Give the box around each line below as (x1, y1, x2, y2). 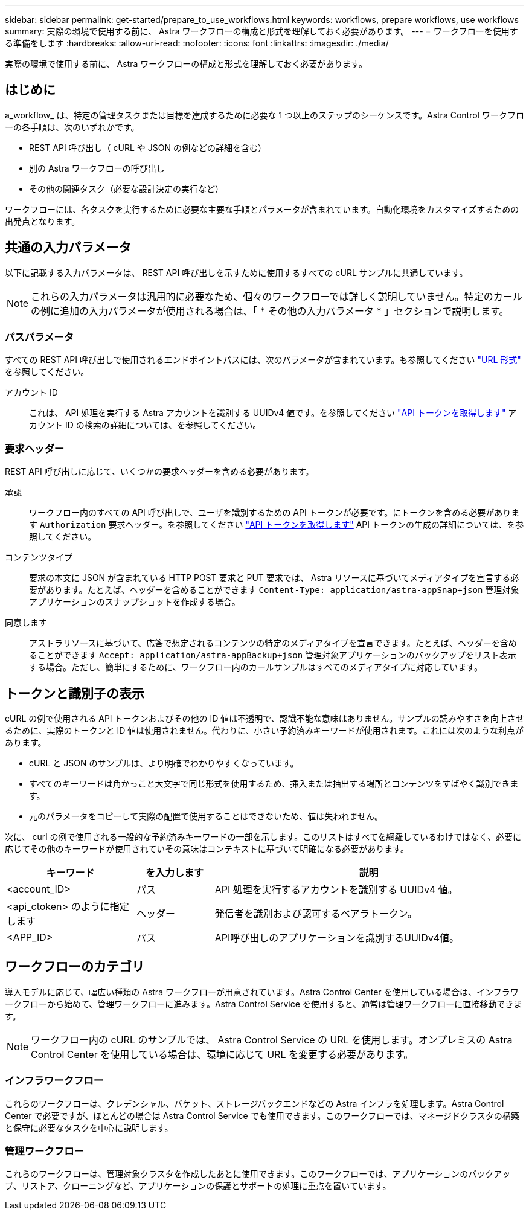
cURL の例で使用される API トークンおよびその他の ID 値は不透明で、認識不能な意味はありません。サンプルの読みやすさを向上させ (5, 713, 524, 724)
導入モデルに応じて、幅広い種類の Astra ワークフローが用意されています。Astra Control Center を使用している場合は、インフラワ (5, 986, 519, 997)
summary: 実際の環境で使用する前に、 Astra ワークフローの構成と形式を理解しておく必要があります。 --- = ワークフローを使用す (5, 26, 518, 36)
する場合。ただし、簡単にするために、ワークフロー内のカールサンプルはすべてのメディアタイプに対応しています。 (29, 662, 483, 673)
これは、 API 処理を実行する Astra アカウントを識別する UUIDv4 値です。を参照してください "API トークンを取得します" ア (29, 408, 517, 418)
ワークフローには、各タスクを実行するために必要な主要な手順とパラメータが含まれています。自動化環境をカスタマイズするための (5, 204, 519, 214)
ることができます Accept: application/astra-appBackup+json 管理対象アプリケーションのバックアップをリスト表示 (29, 650, 516, 661)
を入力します (145, 867, 204, 879)
